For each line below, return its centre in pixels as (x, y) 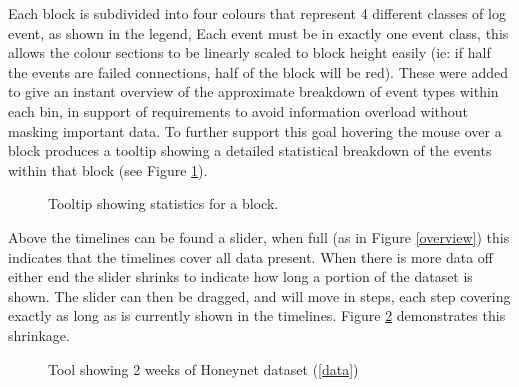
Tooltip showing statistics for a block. (163, 203)
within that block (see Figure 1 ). (108, 169)
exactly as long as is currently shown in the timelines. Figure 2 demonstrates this (257, 315)
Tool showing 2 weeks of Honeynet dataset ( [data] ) (203, 368)
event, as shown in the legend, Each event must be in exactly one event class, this (258, 32)
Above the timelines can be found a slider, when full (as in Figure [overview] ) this (259, 236)
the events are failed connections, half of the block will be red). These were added (258, 71)
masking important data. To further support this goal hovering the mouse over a (255, 130)
